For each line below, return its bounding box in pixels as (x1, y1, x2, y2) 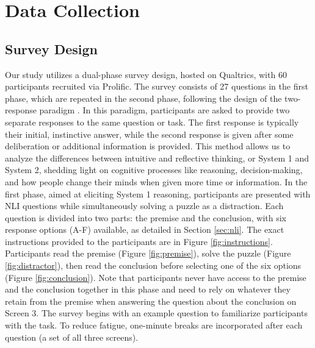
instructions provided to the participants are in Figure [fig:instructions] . (5, 235, 273, 247)
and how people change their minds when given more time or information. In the (5, 175, 308, 188)
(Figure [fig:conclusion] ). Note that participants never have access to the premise (5, 271, 306, 283)
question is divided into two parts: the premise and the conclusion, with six (5, 211, 286, 224)
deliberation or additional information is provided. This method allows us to (5, 140, 291, 152)
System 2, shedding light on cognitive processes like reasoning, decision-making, (5, 163, 303, 176)
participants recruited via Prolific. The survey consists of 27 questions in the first (5, 80, 308, 93)
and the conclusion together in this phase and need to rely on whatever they (5, 283, 291, 296)
